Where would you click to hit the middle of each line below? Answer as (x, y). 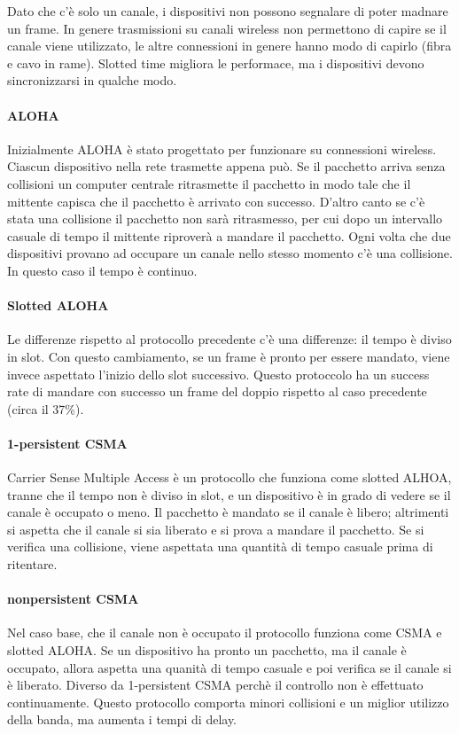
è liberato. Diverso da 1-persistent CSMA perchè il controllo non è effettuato (215, 685)
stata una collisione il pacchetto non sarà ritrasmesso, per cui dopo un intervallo (225, 219)
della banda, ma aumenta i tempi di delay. (122, 719)
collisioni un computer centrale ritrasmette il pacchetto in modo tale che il (209, 183)
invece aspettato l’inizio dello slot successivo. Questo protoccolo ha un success (218, 374)
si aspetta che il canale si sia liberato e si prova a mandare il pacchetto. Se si (216, 529)
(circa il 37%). (46, 408)
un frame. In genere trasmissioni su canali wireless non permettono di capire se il (227, 28)
